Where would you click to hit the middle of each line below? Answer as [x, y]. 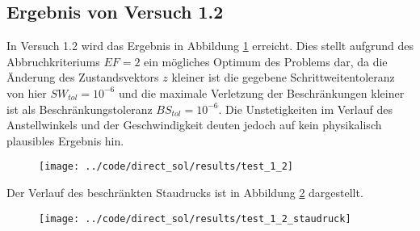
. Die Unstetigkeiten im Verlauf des [305, 109]
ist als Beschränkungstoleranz [80, 109]
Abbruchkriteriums [53, 61]
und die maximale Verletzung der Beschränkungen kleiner [261, 92]
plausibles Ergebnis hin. [65, 140]
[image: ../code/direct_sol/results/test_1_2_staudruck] [195, 218]
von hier [27, 92]
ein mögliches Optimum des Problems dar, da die [266, 61]
